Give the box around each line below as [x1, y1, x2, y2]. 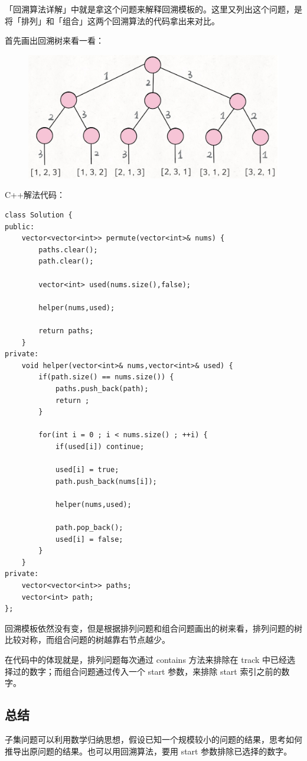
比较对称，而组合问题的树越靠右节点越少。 [5, 633, 170, 646]
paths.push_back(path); [55, 384, 149, 393]
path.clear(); [38, 257, 94, 266]
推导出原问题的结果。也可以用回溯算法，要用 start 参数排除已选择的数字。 [5, 744, 292, 757]
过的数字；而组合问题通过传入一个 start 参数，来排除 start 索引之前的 [12, 665, 282, 677]
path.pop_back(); [55, 523, 123, 532]
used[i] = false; [55, 535, 123, 544]
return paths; [38, 327, 94, 335]
